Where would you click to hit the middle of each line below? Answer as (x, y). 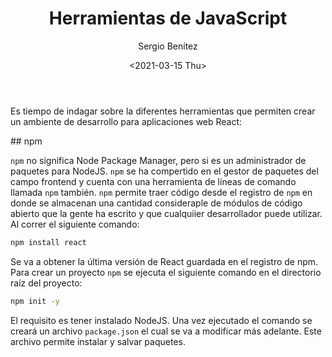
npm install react (48, 242)
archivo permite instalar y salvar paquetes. (98, 341)
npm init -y (35, 301)
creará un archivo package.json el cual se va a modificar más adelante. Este (166, 331)
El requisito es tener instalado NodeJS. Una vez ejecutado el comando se (161, 320)
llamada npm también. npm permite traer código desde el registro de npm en (161, 192)
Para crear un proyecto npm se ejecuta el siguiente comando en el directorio (166, 272)
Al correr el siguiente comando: (75, 224)
